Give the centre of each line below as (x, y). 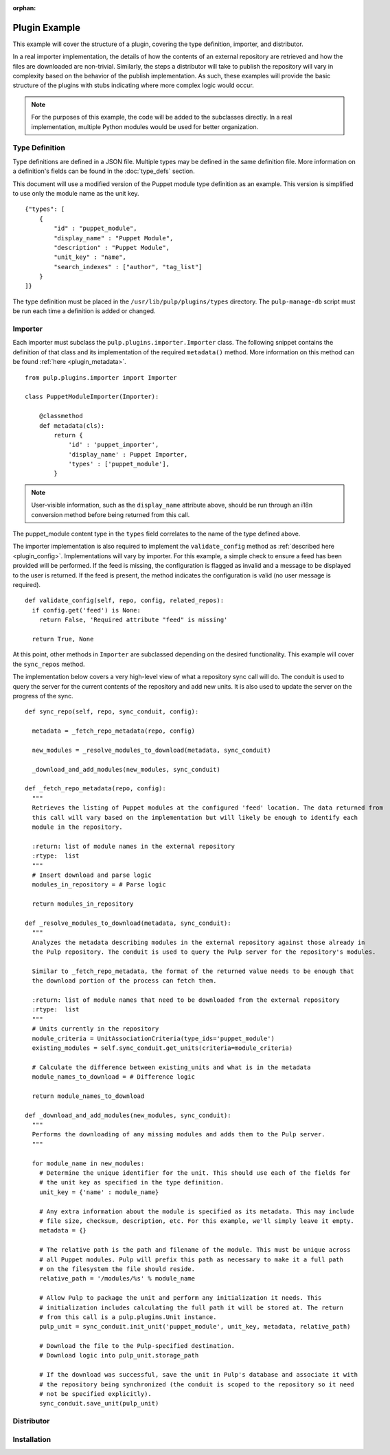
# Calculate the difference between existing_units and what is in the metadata (171, 1067)
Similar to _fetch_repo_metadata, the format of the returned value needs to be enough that (193, 971)
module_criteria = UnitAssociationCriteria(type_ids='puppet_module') (153, 1038)
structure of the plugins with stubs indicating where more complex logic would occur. (133, 85)
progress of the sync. (43, 696)
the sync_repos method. (49, 664)
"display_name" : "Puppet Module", (114, 238)
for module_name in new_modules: (88, 1163)
